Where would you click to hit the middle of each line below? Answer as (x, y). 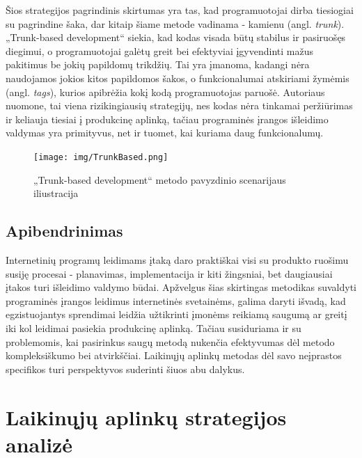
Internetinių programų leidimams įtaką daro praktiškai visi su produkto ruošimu (177, 259)
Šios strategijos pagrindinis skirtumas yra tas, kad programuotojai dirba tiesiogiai (180, 10)
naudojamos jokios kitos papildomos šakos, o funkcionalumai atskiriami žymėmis (178, 78)
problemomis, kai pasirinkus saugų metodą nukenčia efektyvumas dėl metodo (170, 341)
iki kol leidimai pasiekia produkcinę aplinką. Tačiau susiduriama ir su (154, 327)
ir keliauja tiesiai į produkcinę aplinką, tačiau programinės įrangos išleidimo (167, 119)
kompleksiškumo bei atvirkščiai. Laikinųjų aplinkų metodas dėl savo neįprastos (174, 355)
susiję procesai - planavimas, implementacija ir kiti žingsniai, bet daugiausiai (169, 273)
